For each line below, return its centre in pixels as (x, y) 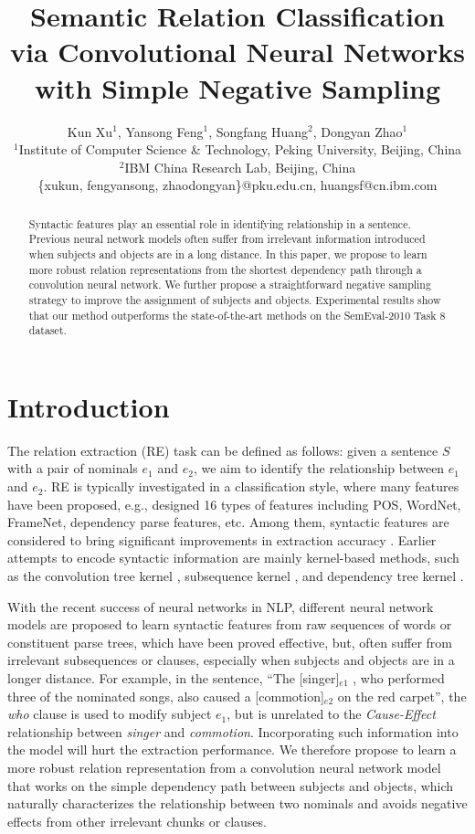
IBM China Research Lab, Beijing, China (240, 167)
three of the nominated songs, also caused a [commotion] (166, 696)
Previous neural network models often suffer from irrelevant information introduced (227, 239)
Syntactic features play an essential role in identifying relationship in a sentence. (220, 223)
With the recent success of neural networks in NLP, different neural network (221, 606)
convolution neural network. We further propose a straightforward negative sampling (230, 285)
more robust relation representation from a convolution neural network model (224, 767)
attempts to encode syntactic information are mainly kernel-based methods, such (233, 558)
